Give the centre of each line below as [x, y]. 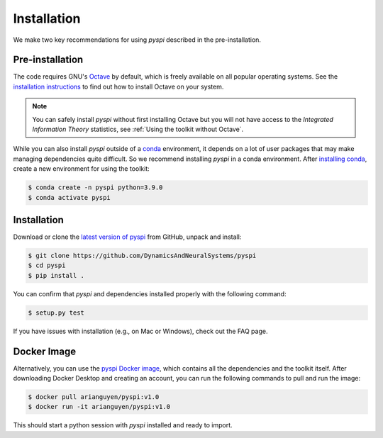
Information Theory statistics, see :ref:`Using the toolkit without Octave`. [138, 129]
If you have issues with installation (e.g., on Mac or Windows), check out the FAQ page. [140, 331]
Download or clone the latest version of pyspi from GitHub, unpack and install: [127, 237]
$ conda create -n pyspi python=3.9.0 [95, 187]
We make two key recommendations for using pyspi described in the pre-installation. [137, 40]
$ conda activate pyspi [70, 197]
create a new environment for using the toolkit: [82, 169]
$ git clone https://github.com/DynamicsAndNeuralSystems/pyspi [142, 256]
